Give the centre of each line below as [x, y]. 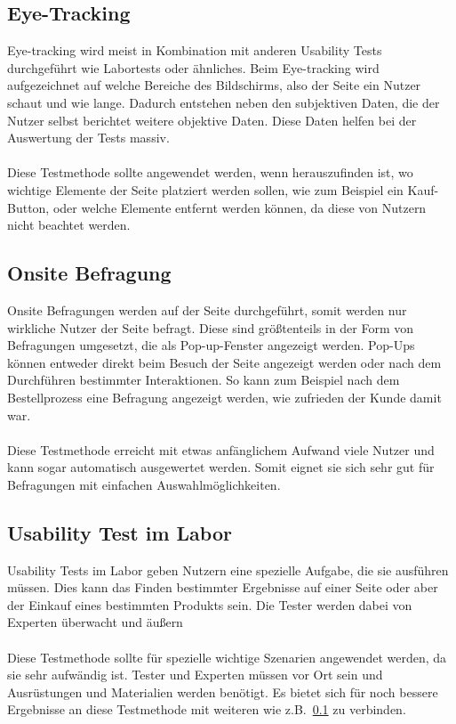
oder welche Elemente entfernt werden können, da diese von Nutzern [240, 207]
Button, [28, 207]
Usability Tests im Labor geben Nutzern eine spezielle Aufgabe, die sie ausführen [228, 569]
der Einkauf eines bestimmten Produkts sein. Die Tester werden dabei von [210, 604]
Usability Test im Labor [120, 532]
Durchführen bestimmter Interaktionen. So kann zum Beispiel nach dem [204, 380]
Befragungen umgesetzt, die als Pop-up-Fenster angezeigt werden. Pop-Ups [211, 345]
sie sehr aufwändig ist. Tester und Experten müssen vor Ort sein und [195, 675]
